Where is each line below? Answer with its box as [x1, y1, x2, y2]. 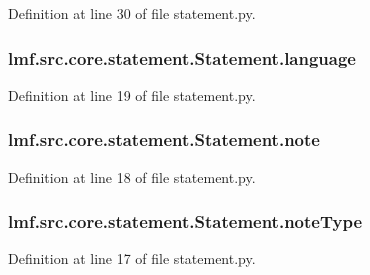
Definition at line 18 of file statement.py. [8, 166, 256, 187]
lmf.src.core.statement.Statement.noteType [8, 209, 363, 234]
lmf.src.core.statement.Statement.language [8, 45, 356, 70]
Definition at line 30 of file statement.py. [8, 3, 256, 23]
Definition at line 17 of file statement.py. [8, 248, 256, 269]
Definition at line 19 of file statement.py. [8, 84, 256, 105]
